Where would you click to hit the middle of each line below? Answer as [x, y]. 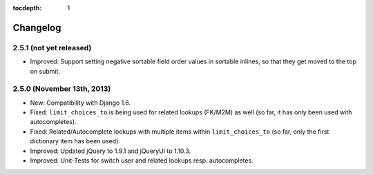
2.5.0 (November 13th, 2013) [62, 89]
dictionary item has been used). [75, 141]
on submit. [45, 71]
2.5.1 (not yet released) [52, 48]
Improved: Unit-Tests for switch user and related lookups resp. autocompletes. [142, 161]
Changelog [37, 28]
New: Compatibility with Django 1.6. [80, 103]
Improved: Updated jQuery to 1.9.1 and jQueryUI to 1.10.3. [111, 151]
